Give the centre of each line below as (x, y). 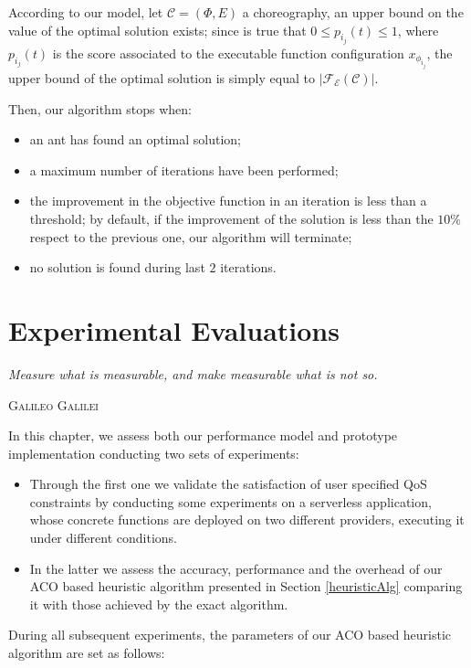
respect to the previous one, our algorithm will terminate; (191, 236)
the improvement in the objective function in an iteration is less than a (228, 201)
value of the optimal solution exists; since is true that (157, 30)
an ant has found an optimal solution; (135, 139)
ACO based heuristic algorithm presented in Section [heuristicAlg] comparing (246, 586)
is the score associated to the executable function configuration (228, 53)
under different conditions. (103, 538)
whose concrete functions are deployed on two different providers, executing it (247, 520)
